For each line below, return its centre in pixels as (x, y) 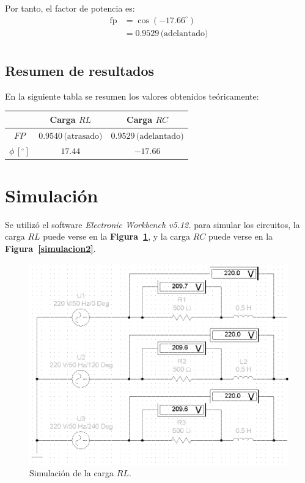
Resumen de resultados (80, 71)
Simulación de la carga (72, 473)
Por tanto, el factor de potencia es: (70, 8)
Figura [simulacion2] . (50, 249)
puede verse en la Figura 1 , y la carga (117, 236)
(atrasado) (83, 136)
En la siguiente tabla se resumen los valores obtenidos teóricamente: (132, 96)
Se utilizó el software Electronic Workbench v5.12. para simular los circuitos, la (152, 224)
